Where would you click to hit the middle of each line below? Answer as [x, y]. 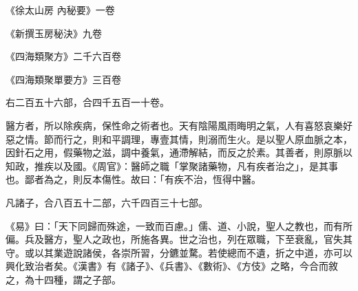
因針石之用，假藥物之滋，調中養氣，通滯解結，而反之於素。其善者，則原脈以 [179, 152]
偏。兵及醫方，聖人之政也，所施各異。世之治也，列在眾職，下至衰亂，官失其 [179, 239]
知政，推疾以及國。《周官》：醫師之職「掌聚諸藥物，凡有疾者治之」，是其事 [172, 165]
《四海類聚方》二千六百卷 [63, 56]
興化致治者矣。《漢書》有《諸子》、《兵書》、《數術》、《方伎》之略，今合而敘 [172, 266]
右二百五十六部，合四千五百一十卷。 [87, 102]
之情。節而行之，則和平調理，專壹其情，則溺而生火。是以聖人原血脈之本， [183, 139]
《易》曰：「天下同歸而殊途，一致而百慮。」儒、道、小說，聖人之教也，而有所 [179, 225]
